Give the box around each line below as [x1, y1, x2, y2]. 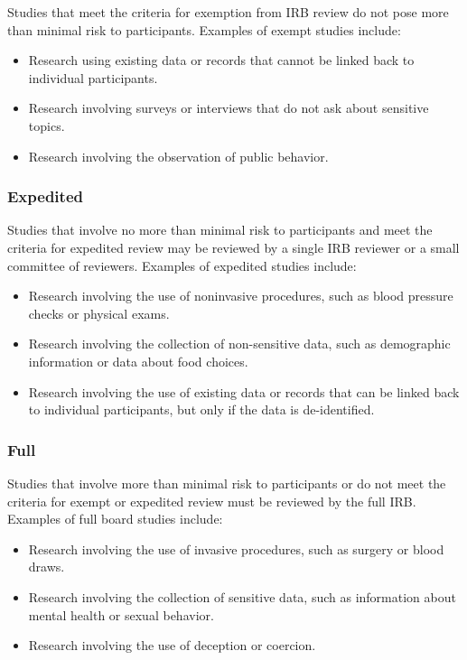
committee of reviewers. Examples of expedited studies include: [7, 256, 357, 274]
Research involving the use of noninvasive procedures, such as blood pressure [28, 286, 453, 305]
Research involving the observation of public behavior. [28, 146, 329, 165]
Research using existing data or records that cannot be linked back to [28, 51, 415, 70]
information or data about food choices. [28, 351, 248, 370]
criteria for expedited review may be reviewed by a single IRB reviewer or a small [7, 237, 460, 256]
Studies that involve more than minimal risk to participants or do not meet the [7, 473, 446, 492]
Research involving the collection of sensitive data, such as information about [28, 587, 456, 606]
